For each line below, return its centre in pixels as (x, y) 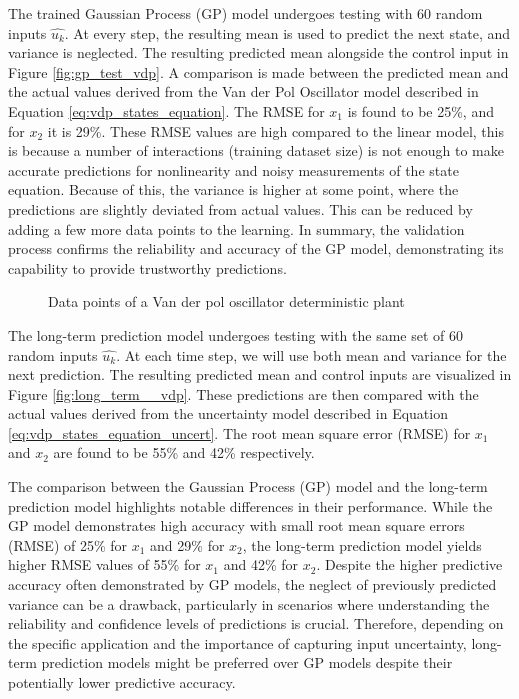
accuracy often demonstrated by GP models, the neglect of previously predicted (252, 584)
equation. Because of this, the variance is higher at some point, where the (233, 189)
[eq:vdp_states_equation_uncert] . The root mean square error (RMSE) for (239, 432)
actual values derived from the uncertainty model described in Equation (228, 413)
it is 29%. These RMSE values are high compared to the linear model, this (275, 130)
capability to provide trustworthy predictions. (147, 267)
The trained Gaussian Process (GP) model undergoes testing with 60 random (245, 13)
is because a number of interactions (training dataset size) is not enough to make (256, 150)
